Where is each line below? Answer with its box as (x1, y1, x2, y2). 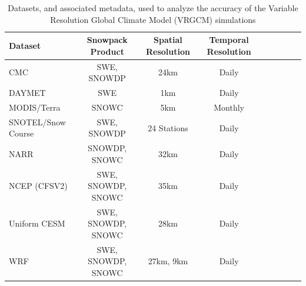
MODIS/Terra (9, 101, 61, 113)
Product (90, 45, 124, 57)
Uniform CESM (9, 217, 65, 230)
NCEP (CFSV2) (9, 179, 68, 192)
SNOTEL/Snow (9, 115, 66, 128)
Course (9, 127, 34, 139)
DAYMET (9, 87, 46, 99)
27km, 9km (148, 255, 188, 267)
